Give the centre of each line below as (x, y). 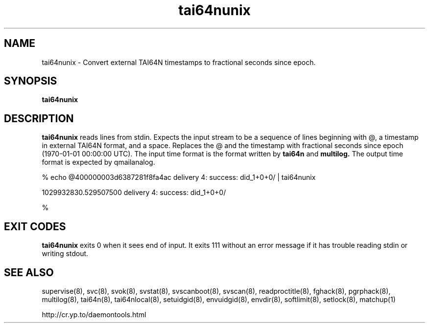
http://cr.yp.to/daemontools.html (94, 314)
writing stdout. (65, 254)
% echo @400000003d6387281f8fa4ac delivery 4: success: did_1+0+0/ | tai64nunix (179, 177)
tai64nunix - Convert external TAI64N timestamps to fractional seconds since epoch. (179, 62)
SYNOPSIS (31, 81)
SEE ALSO (29, 272)
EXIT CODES (35, 226)
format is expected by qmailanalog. (98, 162)
